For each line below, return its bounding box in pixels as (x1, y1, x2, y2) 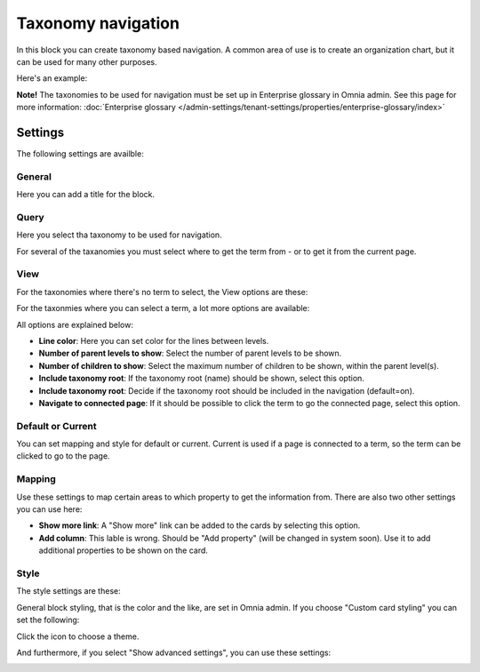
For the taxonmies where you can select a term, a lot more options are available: (16, 303, 310, 314)
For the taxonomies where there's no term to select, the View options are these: (16, 286, 308, 297)
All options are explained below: (16, 319, 133, 330)
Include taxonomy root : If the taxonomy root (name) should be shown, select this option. (38, 373, 364, 384)
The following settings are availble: (16, 148, 144, 159)
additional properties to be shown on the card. (38, 545, 209, 556)
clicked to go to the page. (16, 451, 110, 461)
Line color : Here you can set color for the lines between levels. (38, 336, 269, 346)
